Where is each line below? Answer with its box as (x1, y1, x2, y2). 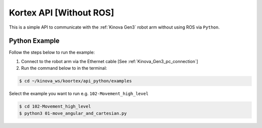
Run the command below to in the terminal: (21, 65, 107, 71)
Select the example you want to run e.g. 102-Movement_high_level (9, 91, 149, 96)
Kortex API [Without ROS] (9, 7, 114, 18)
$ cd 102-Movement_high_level (19, 104, 91, 109)
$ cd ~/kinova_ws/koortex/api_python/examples (19, 78, 132, 84)
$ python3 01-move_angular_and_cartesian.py (19, 111, 127, 116)
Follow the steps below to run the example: (9, 49, 95, 55)
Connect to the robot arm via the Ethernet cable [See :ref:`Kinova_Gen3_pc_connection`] (21, 58, 198, 64)
